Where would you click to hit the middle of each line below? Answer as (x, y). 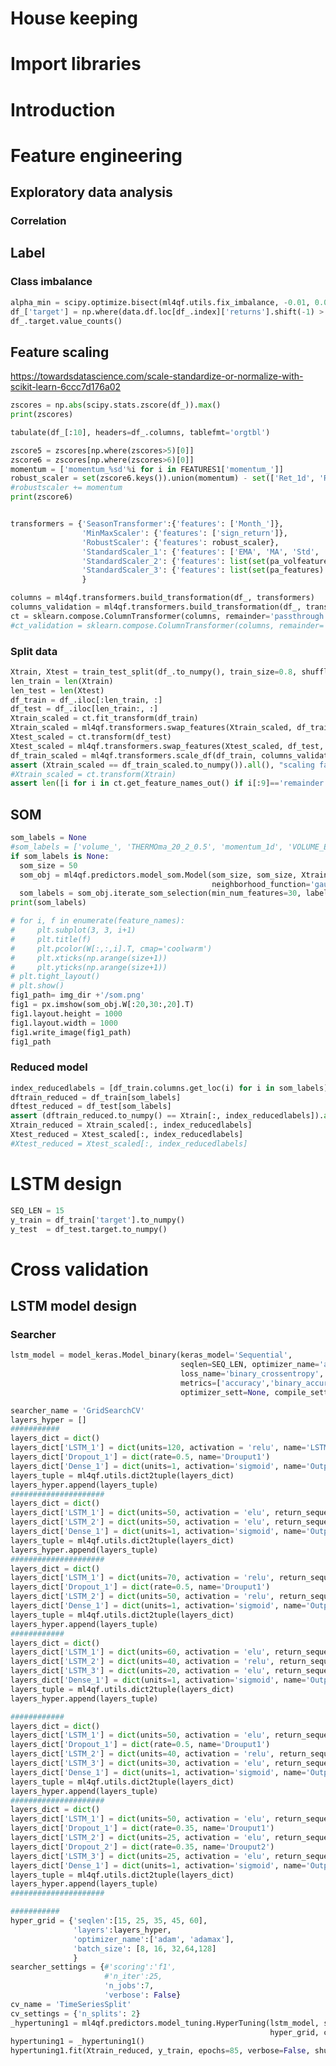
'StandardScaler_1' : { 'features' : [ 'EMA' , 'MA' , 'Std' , (200, 552)
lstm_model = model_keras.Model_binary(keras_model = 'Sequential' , (151, 1355)
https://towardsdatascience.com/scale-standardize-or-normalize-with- (157, 376)
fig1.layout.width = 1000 (64, 1023)
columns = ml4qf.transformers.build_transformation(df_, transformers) (162, 598)
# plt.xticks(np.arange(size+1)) (89, 958)
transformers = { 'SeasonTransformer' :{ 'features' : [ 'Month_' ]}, (147, 524)
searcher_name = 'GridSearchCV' (77, 1410)
